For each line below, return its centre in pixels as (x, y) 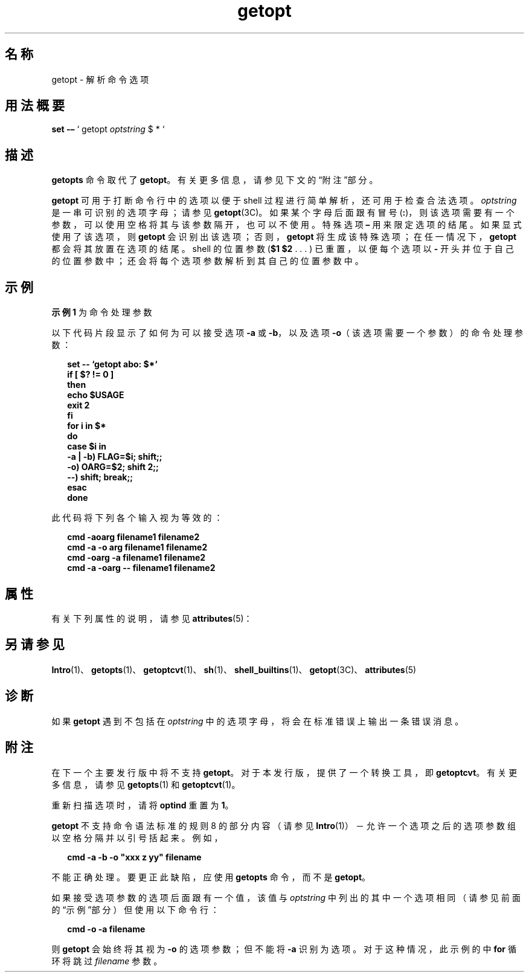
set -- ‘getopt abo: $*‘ (112, 364)
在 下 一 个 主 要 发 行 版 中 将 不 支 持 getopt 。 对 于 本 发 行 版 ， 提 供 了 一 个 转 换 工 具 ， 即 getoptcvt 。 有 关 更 (284, 772)
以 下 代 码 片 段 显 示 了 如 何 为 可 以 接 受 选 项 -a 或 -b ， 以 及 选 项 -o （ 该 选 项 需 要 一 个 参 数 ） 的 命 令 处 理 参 (287, 333)
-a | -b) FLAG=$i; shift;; (115, 457)
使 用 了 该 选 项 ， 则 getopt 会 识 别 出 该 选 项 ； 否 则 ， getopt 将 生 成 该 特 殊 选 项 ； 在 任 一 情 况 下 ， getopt (284, 237)
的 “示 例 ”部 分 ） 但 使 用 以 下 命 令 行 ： (135, 909)
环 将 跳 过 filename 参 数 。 (107, 961)
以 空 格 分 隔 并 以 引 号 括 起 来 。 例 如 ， (137, 837)
